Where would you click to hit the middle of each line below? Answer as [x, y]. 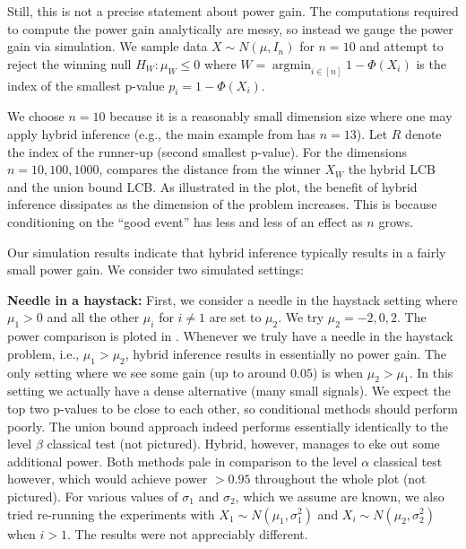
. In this [431, 372]
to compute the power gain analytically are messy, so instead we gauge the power [230, 28]
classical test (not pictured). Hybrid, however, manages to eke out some [243, 444]
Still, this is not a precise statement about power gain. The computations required [233, 11]
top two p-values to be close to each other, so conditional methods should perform [233, 408]
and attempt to [401, 46]
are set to [235, 317]
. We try [301, 317]
